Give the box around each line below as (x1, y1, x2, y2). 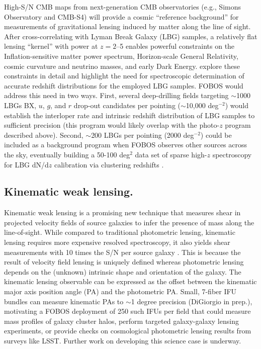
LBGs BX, (4, 100, 37, 110)
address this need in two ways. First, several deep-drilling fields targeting (4, 90, 229, 101)
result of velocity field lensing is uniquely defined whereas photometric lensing (4, 256, 244, 267)
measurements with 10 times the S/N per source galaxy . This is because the (4, 246, 241, 257)
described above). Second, (4, 129, 83, 140)
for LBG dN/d (4, 159, 49, 169)
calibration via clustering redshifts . (54, 159, 164, 169)
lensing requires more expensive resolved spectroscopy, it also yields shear (4, 237, 230, 247)
